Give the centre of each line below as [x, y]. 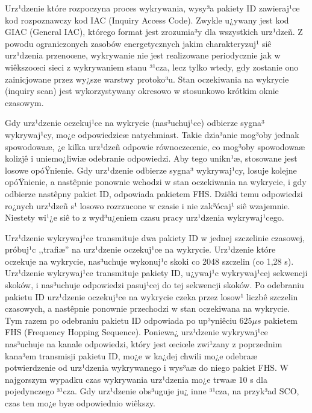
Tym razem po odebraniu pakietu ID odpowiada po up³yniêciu [121, 320]
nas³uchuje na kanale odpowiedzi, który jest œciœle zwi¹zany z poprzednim [144, 344]
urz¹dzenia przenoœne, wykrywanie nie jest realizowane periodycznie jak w [143, 55]
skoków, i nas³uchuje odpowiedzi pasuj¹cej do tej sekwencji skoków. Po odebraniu [154, 285]
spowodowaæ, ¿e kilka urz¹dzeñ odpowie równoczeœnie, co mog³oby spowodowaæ [155, 146]
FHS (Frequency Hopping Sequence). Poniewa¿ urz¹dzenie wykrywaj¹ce [136, 332]
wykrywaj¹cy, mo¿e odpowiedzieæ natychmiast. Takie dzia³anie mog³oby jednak [152, 134]
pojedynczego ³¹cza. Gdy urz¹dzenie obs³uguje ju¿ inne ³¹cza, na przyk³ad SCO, [152, 391]
